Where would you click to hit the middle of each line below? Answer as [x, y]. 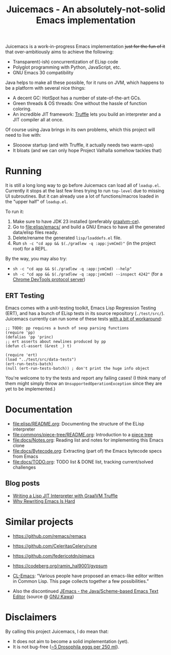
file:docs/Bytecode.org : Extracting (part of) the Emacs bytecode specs [87, 451]
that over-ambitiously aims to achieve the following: [59, 52]
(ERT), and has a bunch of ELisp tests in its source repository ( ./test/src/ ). [85, 313]
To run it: [15, 212]
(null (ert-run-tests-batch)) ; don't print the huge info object [77, 368]
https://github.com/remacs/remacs [50, 536]
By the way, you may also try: [36, 259]
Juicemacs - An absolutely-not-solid [86, 9]
